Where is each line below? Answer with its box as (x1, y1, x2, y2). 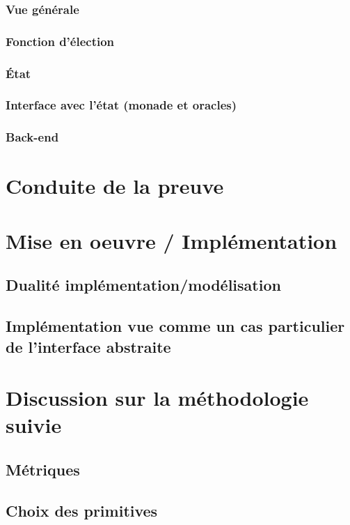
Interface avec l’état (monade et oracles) (6, 96, 237, 114)
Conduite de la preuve (6, 172, 224, 200)
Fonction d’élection (6, 32, 115, 50)
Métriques (6, 458, 80, 480)
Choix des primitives (6, 499, 158, 521)
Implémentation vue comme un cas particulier (6, 315, 345, 337)
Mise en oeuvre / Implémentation (6, 226, 337, 254)
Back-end (6, 128, 59, 146)
